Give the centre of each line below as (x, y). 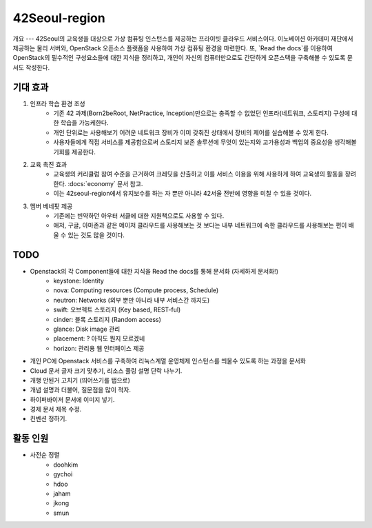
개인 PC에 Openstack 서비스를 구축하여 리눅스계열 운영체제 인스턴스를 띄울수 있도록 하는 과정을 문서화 (168, 361)
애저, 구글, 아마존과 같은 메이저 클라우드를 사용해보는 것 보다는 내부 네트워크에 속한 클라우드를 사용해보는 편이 (200, 225)
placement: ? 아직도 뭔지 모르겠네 (99, 338)
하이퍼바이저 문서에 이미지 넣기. (72, 399)
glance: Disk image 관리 (87, 329)
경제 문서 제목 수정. (56, 409)
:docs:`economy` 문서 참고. (105, 183)
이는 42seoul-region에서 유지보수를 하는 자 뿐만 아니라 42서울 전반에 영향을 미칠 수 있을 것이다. (183, 194)
